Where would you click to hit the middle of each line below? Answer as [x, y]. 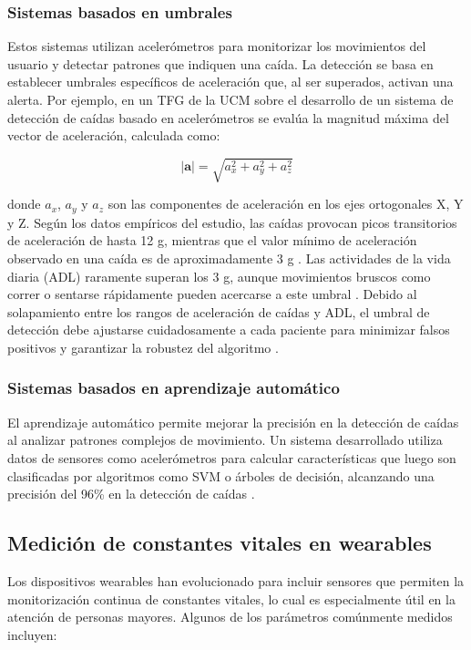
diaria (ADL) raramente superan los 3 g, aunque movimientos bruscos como [219, 276]
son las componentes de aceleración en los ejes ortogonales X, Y [286, 204]
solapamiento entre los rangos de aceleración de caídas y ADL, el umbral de [219, 311]
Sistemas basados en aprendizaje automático [174, 388]
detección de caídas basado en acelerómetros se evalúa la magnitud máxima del [228, 117]
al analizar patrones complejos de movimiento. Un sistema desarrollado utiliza [225, 440]
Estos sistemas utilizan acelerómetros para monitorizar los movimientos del [217, 46]
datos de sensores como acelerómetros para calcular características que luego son [232, 457]
